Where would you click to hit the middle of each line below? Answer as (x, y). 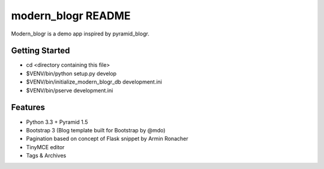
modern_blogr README (71, 16)
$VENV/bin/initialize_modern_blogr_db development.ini (94, 82)
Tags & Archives (46, 156)
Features (28, 107)
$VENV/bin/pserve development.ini (70, 90)
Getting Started (40, 51)
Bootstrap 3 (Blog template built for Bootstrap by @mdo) (96, 130)
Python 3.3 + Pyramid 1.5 (57, 122)
